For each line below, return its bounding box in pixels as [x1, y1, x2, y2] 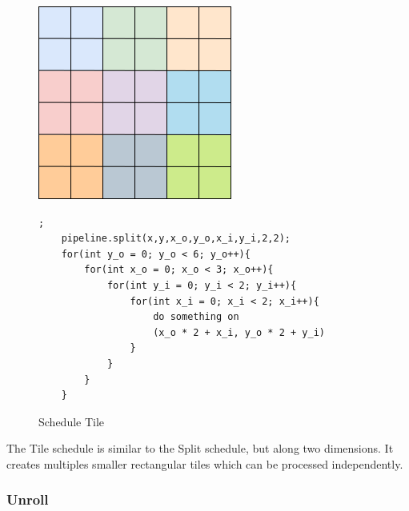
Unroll [6, 489, 49, 509]
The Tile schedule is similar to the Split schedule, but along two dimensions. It [6, 440, 394, 457]
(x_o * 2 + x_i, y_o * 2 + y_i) [153, 326, 325, 338]
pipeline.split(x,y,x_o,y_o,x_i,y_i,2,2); [61, 233, 291, 245]
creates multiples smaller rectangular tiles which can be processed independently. [6, 455, 403, 472]
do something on [153, 311, 239, 323]
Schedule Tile [38, 413, 105, 429]
